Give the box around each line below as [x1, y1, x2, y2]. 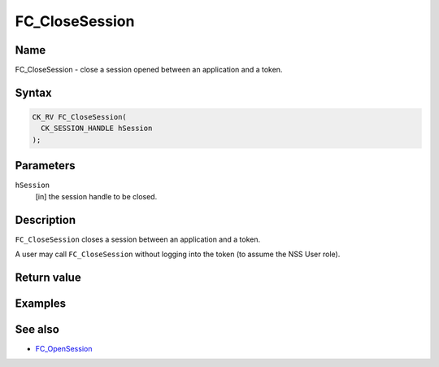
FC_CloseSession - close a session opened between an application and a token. [15, 65, 283, 75]
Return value [15, 270, 81, 284]
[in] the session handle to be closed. [35, 191, 158, 201]
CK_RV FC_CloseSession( [32, 112, 128, 122]
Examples [15, 296, 67, 310]
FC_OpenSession [35, 343, 93, 353]
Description [15, 212, 76, 227]
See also [15, 322, 60, 336]
